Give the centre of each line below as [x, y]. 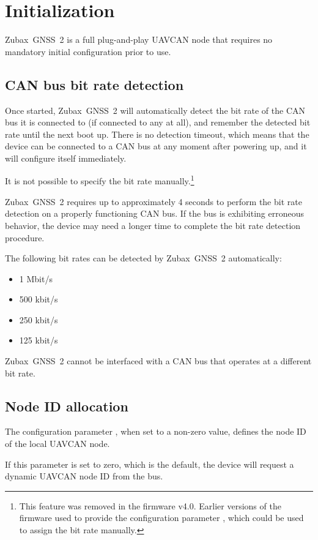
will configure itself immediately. [66, 158]
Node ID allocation [67, 406]
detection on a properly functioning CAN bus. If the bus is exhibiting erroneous [154, 213]
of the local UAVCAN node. [57, 444]
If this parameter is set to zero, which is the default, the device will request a [150, 464]
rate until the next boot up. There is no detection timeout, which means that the [157, 134]
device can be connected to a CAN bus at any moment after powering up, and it [156, 146]
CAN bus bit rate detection [94, 84]
